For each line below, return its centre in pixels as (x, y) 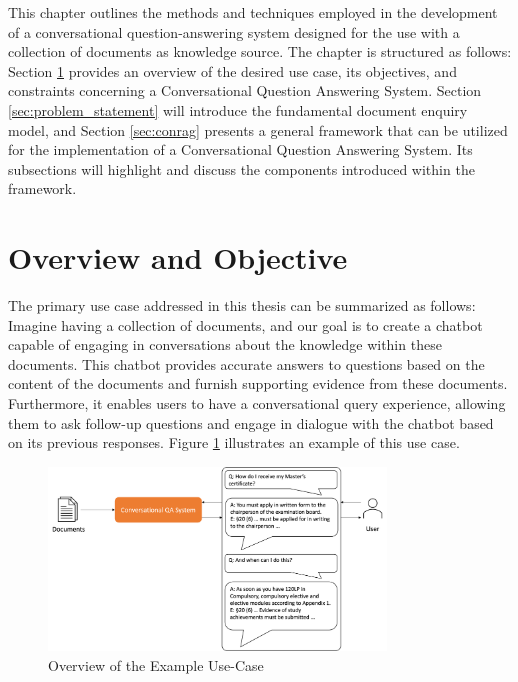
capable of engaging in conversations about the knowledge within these (225, 344)
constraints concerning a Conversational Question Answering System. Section (245, 90)
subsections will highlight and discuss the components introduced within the (241, 168)
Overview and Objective (178, 257)
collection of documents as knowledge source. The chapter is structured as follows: (260, 51)
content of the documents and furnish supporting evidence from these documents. (258, 383)
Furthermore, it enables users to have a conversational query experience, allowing (257, 403)
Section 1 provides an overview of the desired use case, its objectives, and (232, 70)
